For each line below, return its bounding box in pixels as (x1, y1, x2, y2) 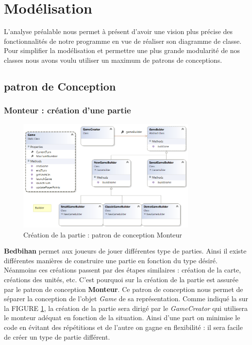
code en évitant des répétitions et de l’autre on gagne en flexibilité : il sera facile (4, 322, 243, 332)
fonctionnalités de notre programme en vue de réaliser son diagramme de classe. (4, 36, 242, 46)
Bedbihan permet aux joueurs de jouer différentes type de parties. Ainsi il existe (4, 246, 247, 256)
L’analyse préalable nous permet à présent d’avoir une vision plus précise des (4, 26, 233, 36)
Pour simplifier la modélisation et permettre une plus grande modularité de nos (4, 45, 240, 55)
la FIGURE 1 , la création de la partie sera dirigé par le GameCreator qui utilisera (4, 303, 248, 313)
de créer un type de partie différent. (4, 331, 110, 342)
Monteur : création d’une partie (4, 104, 131, 116)
